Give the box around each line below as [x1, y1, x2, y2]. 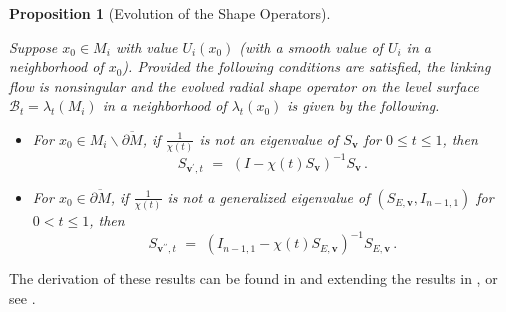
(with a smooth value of [239, 36, 383, 57]
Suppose [9, 36, 58, 57]
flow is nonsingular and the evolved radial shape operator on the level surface [9, 75, 479, 96]
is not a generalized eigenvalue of [167, 186, 370, 207]
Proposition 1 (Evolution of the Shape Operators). [9, 3, 331, 23]
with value [115, 36, 178, 57]
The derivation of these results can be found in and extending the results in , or [9, 268, 498, 289]
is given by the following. [287, 95, 440, 116]
